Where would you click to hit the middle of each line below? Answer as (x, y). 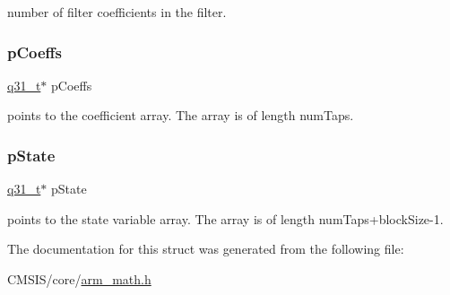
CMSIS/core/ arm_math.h (79, 279)
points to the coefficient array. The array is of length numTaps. (181, 115)
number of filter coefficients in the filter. (117, 12)
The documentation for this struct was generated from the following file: (206, 249)
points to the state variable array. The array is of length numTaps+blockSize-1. (225, 218)
